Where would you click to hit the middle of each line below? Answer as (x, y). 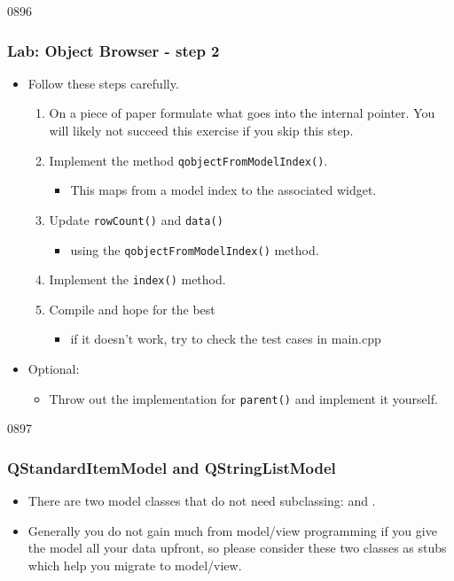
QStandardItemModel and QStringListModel (172, 467)
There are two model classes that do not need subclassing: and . (202, 501)
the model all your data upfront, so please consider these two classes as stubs (237, 548)
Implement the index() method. (137, 279)
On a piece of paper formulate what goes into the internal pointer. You (242, 113)
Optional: (54, 368)
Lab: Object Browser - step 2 (113, 50)
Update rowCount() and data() (136, 219)
